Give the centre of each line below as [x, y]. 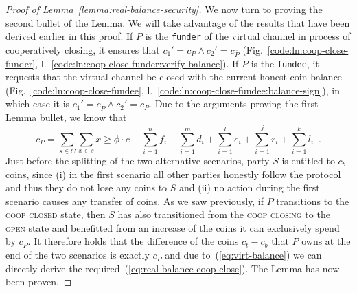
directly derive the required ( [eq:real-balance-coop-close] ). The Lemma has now [173, 268]
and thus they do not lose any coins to [87, 187]
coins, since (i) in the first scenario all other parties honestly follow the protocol [173, 174]
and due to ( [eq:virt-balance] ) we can [243, 255]
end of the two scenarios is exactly [78, 255]
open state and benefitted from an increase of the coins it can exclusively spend [173, 227]
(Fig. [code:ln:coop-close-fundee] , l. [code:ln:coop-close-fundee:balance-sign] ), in [173, 90]
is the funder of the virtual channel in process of [248, 36]
